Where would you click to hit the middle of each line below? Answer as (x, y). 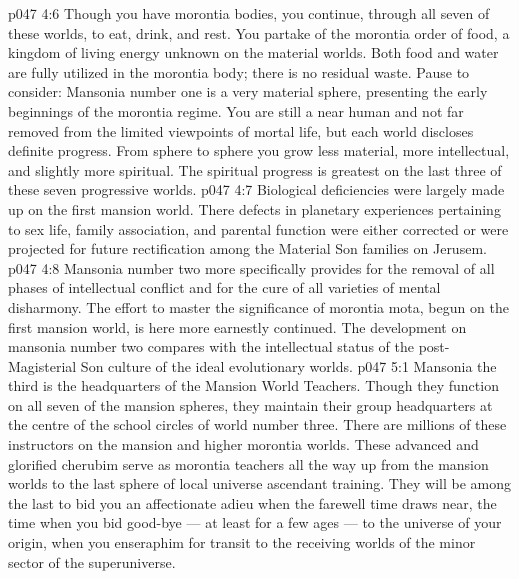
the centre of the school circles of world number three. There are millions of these (257, 424)
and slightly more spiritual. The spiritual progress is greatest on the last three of (255, 169)
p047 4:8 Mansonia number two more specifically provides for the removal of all (251, 267)
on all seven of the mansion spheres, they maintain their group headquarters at (250, 404)
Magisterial (42, 365)
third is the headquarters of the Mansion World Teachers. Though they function (253, 385)
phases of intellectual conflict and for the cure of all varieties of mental (224, 287)
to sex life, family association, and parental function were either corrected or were (258, 228)
